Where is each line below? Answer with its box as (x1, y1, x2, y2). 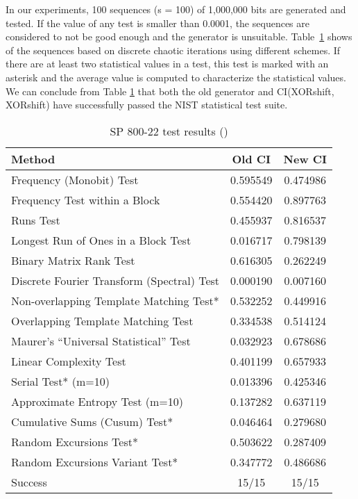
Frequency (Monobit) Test (11, 171, 139, 188)
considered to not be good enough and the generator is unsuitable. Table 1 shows (6, 29, 352, 44)
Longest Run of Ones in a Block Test (11, 231, 191, 248)
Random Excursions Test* (11, 433, 138, 450)
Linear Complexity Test (11, 352, 126, 369)
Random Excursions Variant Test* (11, 453, 178, 470)
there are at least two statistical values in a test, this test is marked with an (6, 56, 329, 71)
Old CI (232, 150, 271, 167)
